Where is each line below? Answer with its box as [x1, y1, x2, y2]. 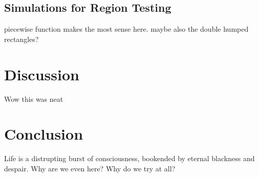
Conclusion [4, 123, 83, 144]
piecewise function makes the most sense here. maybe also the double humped [4, 24, 249, 34]
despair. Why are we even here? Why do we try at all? [4, 163, 176, 173]
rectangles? [4, 33, 39, 44]
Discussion [4, 63, 79, 84]
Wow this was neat [4, 93, 63, 104]
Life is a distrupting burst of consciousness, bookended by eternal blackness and [4, 153, 255, 164]
